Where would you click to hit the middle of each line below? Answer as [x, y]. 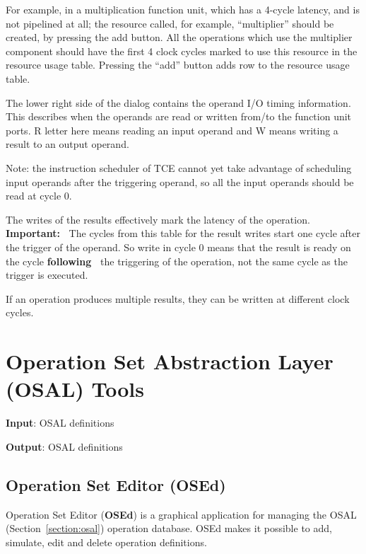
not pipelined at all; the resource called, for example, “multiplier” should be [170, 23]
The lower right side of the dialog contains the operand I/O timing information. [178, 102]
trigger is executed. [47, 275]
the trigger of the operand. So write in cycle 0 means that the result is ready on [178, 247]
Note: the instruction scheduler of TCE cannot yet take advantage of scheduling [179, 167]
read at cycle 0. [39, 196]
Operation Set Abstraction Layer [170, 361]
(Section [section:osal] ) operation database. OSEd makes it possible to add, [169, 528]
